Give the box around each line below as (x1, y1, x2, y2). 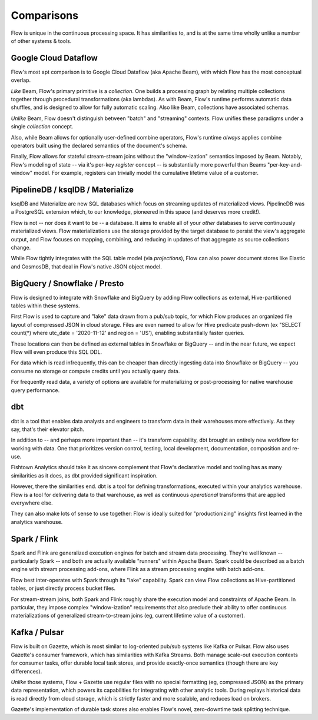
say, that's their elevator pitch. (11, 426, 85, 433)
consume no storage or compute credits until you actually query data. (11, 367, 180, 374)
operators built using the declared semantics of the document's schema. (11, 142, 188, 149)
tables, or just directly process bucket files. (11, 585, 116, 592)
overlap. (11, 77, 31, 84)
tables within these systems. (11, 302, 80, 309)
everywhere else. (11, 499, 53, 506)
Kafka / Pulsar (11, 628, 64, 638)
